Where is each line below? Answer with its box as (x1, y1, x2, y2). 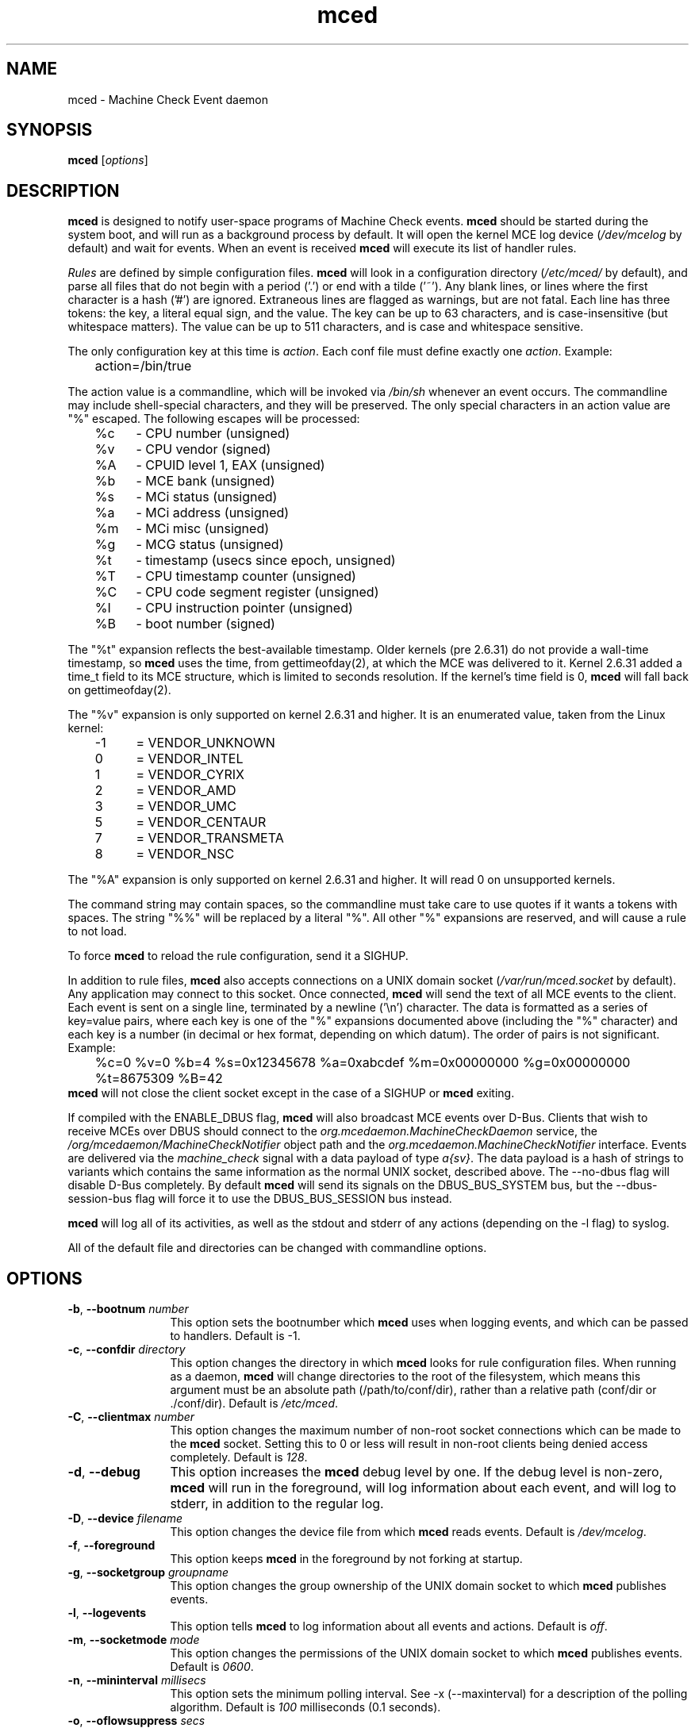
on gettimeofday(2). (67, 683, 171, 697)
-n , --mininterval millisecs (67, 1673, 206, 1688)
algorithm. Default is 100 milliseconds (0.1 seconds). (170, 1700, 441, 1715)
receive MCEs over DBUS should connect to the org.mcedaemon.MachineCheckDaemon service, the (67, 1124, 597, 1139)
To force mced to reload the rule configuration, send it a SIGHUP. (67, 949, 409, 963)
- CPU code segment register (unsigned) (136, 584, 379, 601)
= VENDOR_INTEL (136, 751, 244, 767)
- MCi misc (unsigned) (136, 520, 270, 537)
